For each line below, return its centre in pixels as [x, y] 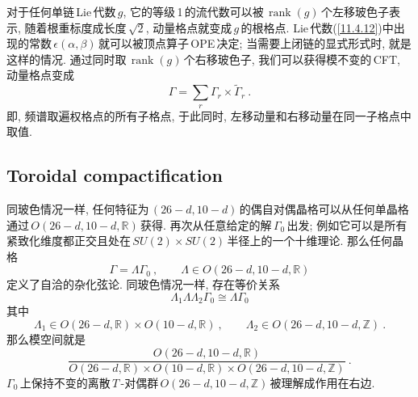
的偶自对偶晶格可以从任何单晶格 [324, 208]
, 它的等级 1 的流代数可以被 [193, 11]
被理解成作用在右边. [322, 382]
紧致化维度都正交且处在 [69, 241]
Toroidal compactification [115, 175]
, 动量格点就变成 [189, 27]
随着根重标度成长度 [75, 27]
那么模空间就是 [46, 338]
